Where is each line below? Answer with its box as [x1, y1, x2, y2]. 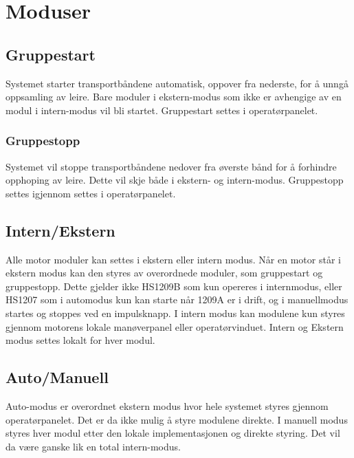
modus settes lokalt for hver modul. [5, 333, 155, 347]
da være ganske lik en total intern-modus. [5, 439, 181, 453]
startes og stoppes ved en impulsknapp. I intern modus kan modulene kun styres [5, 305, 345, 320]
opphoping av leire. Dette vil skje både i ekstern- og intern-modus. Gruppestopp [5, 173, 344, 187]
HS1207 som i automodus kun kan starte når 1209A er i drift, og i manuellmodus [5, 292, 349, 307]
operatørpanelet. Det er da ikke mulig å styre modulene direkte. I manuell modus [5, 412, 348, 426]
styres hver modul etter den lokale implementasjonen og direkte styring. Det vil [5, 426, 340, 440]
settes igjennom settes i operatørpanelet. [5, 186, 176, 200]
